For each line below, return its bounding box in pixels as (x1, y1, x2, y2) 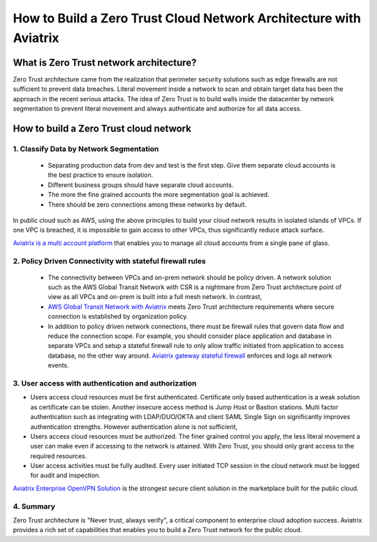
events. (47, 361, 69, 369)
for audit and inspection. (30, 471, 101, 480)
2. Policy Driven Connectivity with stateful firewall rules (13, 256, 206, 265)
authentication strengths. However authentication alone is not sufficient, (30, 423, 238, 431)
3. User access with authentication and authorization (13, 378, 197, 388)
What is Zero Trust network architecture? (13, 57, 197, 68)
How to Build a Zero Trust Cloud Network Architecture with (13, 10, 361, 26)
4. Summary (13, 501, 56, 511)
